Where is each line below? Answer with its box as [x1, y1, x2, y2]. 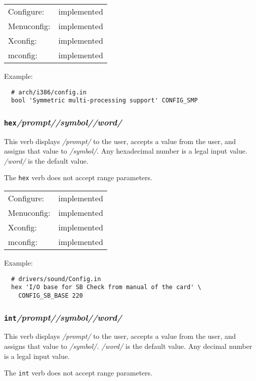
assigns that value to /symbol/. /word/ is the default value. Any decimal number [4, 341, 252, 351]
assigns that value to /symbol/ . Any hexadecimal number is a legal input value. [4, 146, 247, 156]
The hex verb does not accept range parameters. [4, 172, 152, 183]
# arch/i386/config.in [11, 88, 87, 96]
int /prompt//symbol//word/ [4, 311, 122, 323]
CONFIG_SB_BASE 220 [18, 292, 83, 300]
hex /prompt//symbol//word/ [4, 115, 122, 128]
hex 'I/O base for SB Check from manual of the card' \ [11, 284, 201, 291]
